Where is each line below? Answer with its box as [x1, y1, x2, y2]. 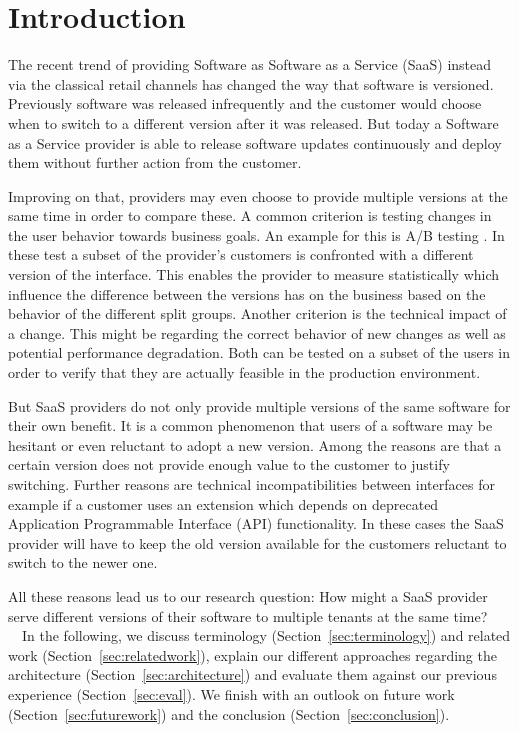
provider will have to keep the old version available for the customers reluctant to [8, 532, 507, 553]
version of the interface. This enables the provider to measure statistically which [8, 264, 500, 285]
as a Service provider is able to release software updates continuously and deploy [8, 132, 502, 153]
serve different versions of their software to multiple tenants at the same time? [8, 605, 488, 626]
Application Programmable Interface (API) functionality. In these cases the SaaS [8, 513, 504, 534]
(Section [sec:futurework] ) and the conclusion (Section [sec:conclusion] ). [8, 703, 450, 724]
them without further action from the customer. [8, 152, 302, 173]
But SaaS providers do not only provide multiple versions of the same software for [8, 395, 511, 416]
